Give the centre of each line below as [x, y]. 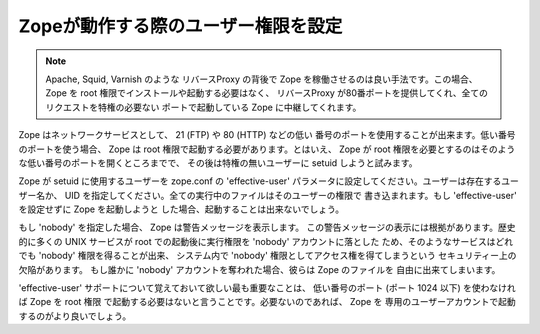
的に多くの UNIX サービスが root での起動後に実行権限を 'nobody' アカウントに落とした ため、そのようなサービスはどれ [266, 241]
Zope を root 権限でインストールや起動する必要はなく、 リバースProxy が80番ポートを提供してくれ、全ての [267, 93]
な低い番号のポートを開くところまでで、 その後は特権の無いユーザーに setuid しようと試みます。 [218, 162]
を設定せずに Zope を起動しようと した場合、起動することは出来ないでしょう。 [181, 209]
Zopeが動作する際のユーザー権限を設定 [180, 26]
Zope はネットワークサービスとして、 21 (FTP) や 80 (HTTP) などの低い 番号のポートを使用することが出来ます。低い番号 [267, 135]
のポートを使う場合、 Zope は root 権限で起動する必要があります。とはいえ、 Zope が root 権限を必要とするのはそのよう [267, 149]
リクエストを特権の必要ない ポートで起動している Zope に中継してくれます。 [203, 107]
